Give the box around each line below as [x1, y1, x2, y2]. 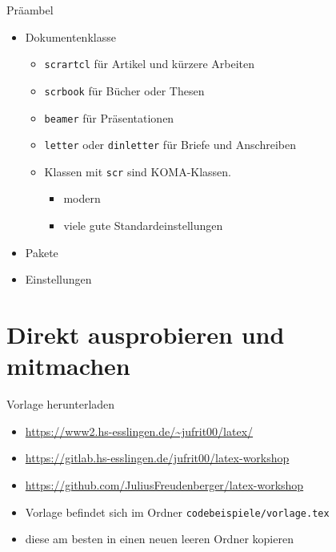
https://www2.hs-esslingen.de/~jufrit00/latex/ [25, 422, 254, 439]
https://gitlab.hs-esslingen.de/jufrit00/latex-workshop [25, 449, 290, 466]
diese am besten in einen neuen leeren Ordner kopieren [25, 530, 294, 547]
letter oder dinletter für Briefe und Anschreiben [44, 136, 296, 153]
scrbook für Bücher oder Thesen [44, 82, 205, 99]
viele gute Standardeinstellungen [63, 217, 223, 234]
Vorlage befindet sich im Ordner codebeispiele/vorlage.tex [25, 503, 330, 520]
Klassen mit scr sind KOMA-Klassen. [44, 163, 232, 179]
